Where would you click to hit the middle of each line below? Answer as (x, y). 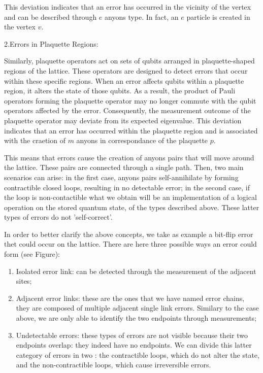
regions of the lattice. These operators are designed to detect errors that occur (126, 70)
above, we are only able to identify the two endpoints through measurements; (136, 318)
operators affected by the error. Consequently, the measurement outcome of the (127, 110)
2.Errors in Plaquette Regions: (51, 43)
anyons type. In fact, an (142, 16)
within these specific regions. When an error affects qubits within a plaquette (124, 80)
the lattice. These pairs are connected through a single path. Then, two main (124, 167)
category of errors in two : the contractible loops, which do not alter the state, (138, 354)
